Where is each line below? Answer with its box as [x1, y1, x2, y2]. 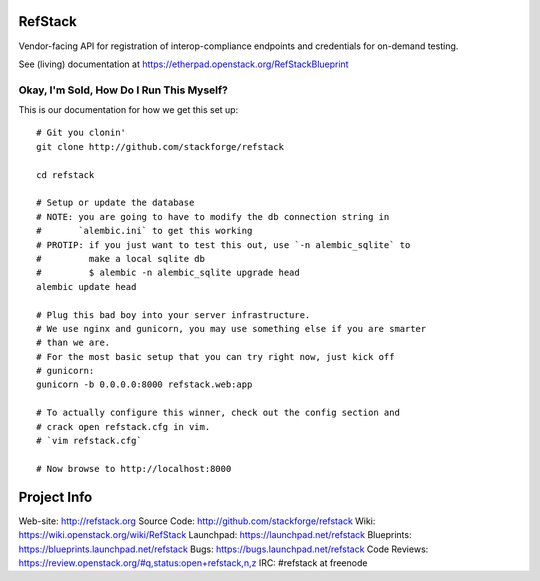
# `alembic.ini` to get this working [36, 225, 253, 237]
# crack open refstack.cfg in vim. [36, 421, 211, 432]
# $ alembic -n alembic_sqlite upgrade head [36, 267, 300, 279]
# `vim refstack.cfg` [36, 435, 142, 447]
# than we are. [36, 337, 111, 349]
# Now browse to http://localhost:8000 [36, 463, 232, 474]
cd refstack [36, 169, 95, 180]
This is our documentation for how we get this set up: [18, 104, 239, 116]
